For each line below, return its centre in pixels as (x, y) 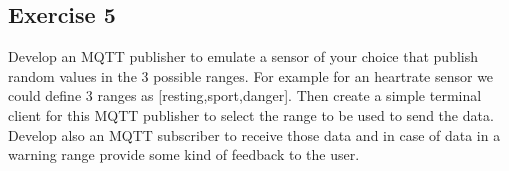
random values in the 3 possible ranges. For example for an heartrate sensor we (251, 75)
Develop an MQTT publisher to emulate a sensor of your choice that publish (243, 56)
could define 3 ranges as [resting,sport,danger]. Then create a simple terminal (245, 95)
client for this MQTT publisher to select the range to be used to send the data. (251, 114)
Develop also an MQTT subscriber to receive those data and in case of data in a (254, 134)
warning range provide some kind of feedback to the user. (184, 154)
